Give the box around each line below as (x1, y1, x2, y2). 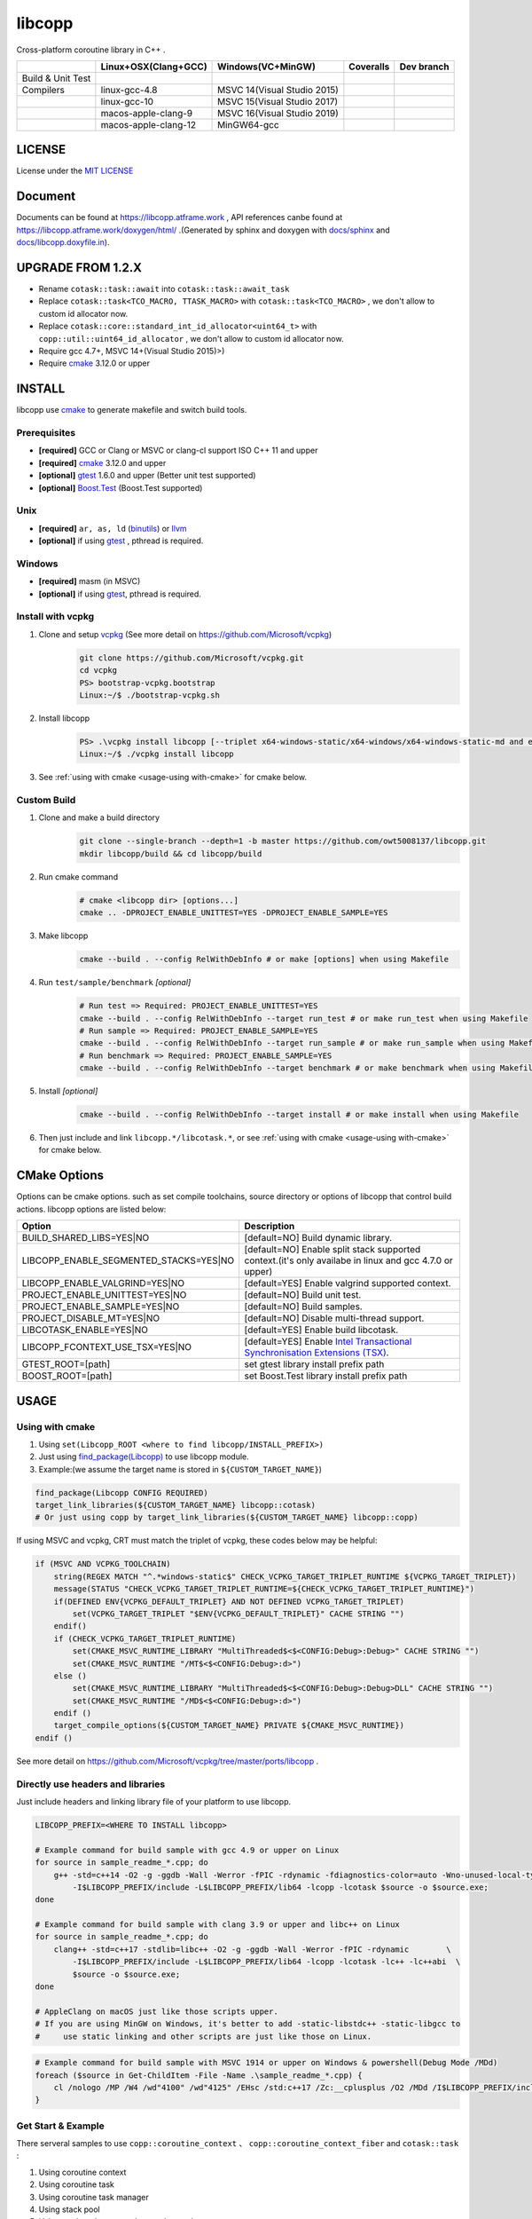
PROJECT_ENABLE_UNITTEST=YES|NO (21, 1289, 187, 1301)
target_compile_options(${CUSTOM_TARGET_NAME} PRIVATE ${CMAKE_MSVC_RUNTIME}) (53, 1720, 405, 1731)
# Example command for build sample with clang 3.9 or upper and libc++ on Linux (35, 1920, 401, 1930)
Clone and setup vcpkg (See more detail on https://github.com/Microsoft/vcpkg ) (38, 628, 332, 639)
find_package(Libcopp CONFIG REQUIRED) (35, 1488, 208, 1497)
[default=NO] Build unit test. (244, 1289, 362, 1301)
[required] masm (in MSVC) (38, 576, 141, 587)
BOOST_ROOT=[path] (21, 1370, 113, 1382)
